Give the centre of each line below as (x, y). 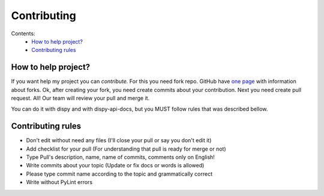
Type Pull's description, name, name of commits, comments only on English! (121, 157)
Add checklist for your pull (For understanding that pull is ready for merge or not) (126, 149)
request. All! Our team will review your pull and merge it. (80, 98)
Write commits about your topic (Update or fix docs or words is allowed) (115, 166)
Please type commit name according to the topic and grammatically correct (119, 174)
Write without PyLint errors (59, 182)
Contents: (23, 33)
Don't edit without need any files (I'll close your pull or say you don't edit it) (119, 140)
